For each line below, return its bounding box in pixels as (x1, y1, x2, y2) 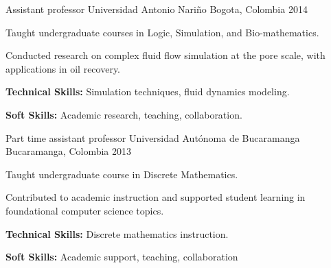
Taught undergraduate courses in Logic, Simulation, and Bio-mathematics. (5, 25, 319, 39)
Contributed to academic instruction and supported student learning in (5, 190, 306, 204)
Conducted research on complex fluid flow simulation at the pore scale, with (5, 48, 326, 62)
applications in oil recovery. (5, 61, 121, 75)
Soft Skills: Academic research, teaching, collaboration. (5, 107, 242, 121)
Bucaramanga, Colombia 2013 (5, 144, 132, 158)
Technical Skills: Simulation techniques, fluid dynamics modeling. (5, 84, 290, 99)
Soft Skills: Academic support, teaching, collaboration (5, 249, 238, 264)
